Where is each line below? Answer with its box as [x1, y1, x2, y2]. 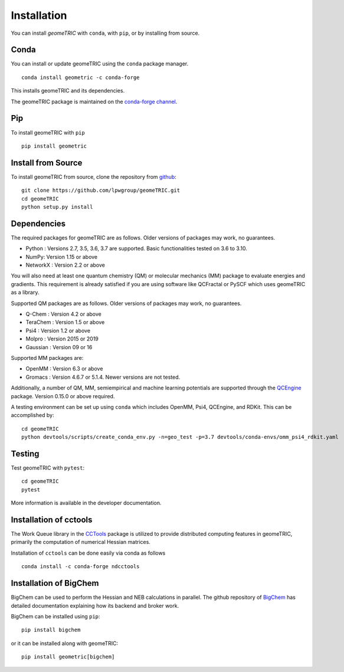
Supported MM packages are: [11, 354, 84, 361]
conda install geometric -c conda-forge [21, 74, 140, 81]
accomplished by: [11, 412, 54, 419]
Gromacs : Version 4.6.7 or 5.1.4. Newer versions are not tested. [25, 373, 181, 381]
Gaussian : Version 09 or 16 [25, 343, 93, 350]
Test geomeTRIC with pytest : [11, 464, 85, 471]
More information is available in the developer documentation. [11, 499, 162, 507]
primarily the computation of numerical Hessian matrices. [11, 539, 150, 546]
